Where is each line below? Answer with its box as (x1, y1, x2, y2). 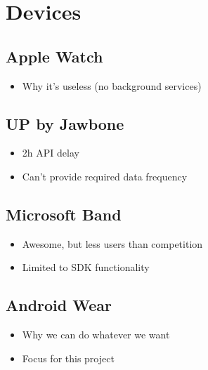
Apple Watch (6, 45, 103, 67)
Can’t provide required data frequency (22, 169, 188, 183)
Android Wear (6, 294, 112, 316)
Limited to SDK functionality (22, 260, 150, 275)
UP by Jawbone (6, 112, 124, 134)
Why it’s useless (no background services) (22, 78, 202, 93)
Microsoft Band (6, 203, 122, 225)
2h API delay (22, 145, 79, 160)
